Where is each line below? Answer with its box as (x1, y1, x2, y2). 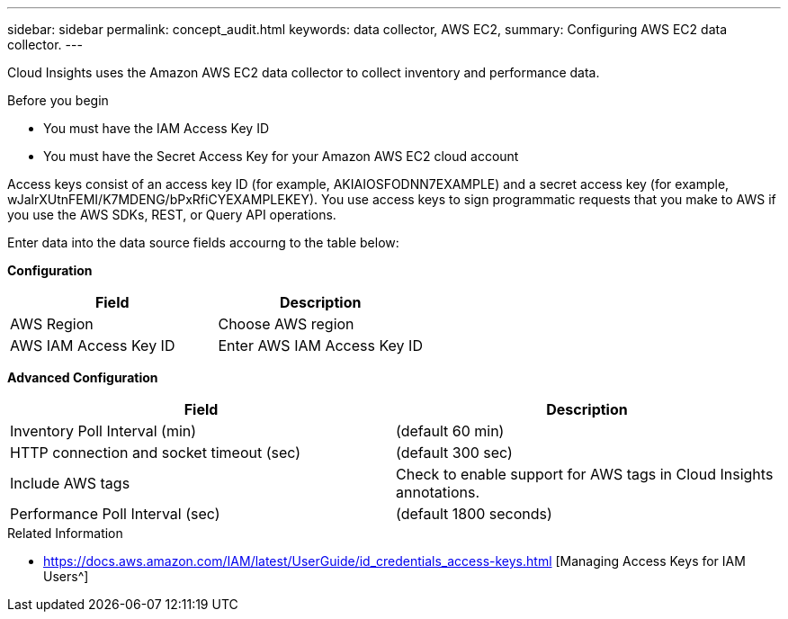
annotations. (396, 483, 479, 501)
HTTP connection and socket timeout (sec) (10, 444, 301, 462)
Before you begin (7, 93, 109, 108)
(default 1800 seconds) (396, 505, 552, 523)
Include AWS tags (10, 474, 130, 492)
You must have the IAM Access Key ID (43, 121, 270, 136)
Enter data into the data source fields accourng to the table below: (7, 235, 399, 250)
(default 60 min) (396, 422, 505, 440)
